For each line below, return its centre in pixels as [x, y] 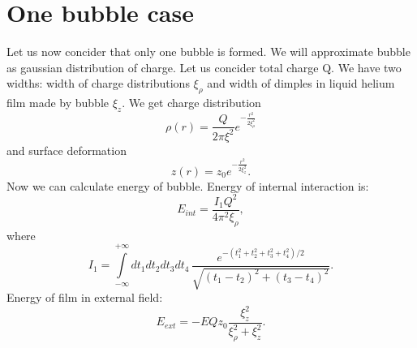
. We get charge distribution [191, 103]
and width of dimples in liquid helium [301, 83]
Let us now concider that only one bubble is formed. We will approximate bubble [208, 52]
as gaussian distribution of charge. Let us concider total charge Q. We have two [204, 67]
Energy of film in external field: [85, 297]
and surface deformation [67, 150]
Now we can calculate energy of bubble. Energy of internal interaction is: [188, 185]
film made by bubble [58, 103]
